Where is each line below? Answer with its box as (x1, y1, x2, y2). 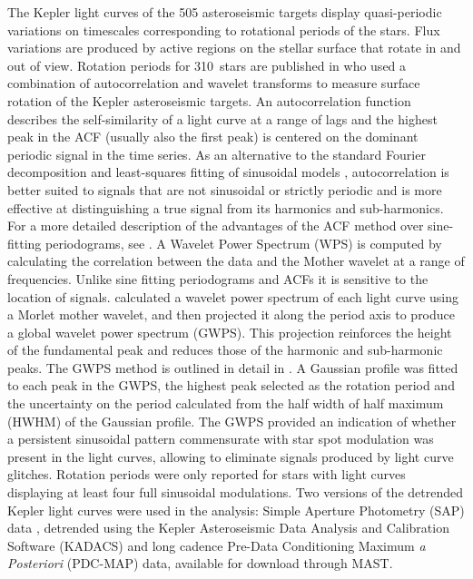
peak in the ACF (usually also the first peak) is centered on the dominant (7, 127, 419, 146)
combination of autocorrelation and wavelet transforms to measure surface (7, 74, 420, 93)
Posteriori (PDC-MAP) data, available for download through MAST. (7, 554, 393, 573)
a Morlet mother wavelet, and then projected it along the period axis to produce (7, 305, 456, 324)
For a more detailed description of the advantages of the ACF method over (7, 216, 424, 235)
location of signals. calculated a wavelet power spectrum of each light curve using (7, 287, 459, 306)
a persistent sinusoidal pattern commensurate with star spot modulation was (7, 429, 434, 448)
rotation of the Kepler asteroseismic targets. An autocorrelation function (7, 91, 411, 110)
